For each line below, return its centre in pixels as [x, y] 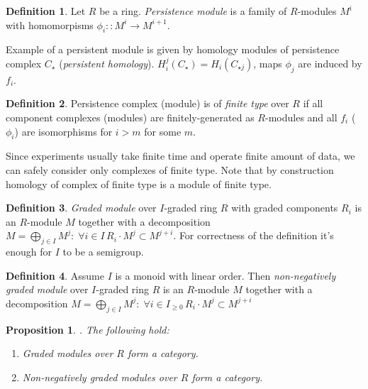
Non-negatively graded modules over [100, 377]
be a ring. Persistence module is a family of [193, 11]
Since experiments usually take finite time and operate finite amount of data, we [180, 156]
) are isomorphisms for [63, 131]
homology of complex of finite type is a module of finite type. [139, 183]
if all [313, 103]
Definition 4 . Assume [55, 275]
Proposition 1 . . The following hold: [88, 329]
